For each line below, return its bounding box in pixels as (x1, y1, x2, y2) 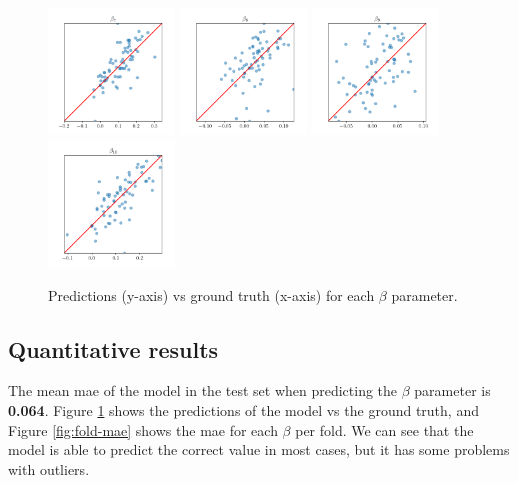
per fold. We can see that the (295, 419, 474, 440)
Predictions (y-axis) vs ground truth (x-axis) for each (48, 284, 375, 305)
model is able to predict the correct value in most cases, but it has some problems (8, 439, 510, 460)
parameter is (414, 380, 491, 401)
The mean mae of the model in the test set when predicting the (8, 380, 398, 401)
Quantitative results (8, 333, 219, 364)
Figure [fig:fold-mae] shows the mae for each (8, 419, 278, 440)
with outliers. (8, 458, 90, 479)
